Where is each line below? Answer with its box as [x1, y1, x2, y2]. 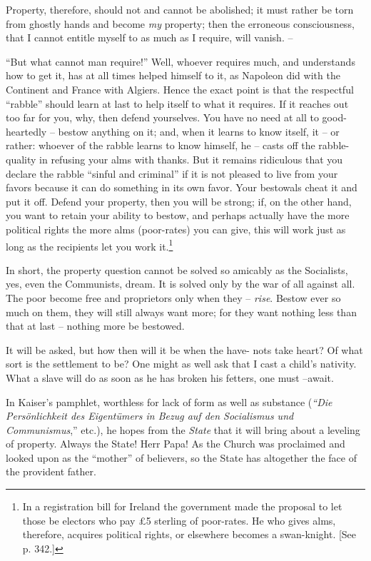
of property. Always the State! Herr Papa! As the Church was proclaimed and [6, 436, 345, 451]
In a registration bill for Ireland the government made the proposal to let [22, 499, 342, 514]
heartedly [6, 123, 47, 138]
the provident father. [6, 464, 96, 479]
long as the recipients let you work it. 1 [6, 236, 173, 253]
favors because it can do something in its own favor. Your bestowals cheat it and [6, 180, 357, 195]
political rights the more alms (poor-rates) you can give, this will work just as [6, 221, 346, 236]
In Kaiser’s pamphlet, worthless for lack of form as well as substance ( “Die [6, 394, 332, 409]
